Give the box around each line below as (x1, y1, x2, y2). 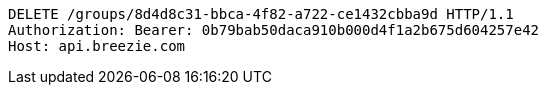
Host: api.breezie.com (8, 38, 186, 54)
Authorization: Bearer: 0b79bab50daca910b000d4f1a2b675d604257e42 (8, 22, 540, 38)
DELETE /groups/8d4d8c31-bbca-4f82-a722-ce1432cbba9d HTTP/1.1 (8, 6, 514, 22)
